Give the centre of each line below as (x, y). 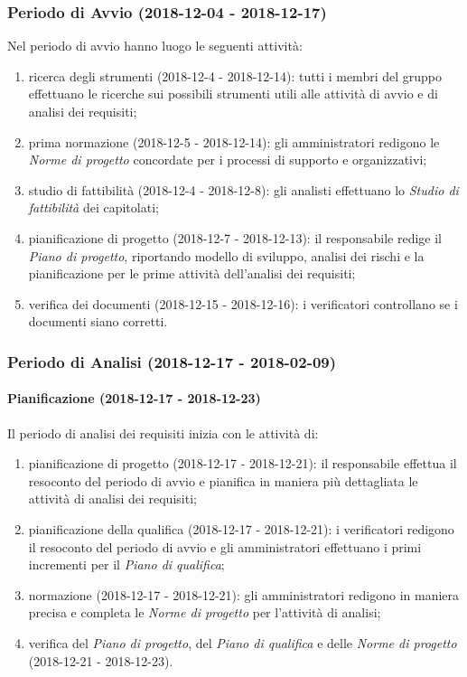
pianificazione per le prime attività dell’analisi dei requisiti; (192, 273)
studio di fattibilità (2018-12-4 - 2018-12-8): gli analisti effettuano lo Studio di (243, 189)
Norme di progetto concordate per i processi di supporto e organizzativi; (228, 160)
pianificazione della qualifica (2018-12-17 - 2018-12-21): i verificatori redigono (241, 528)
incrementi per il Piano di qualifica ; (126, 564)
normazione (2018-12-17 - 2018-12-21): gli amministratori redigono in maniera (244, 594)
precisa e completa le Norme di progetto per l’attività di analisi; (205, 612)
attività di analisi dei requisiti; (112, 498)
